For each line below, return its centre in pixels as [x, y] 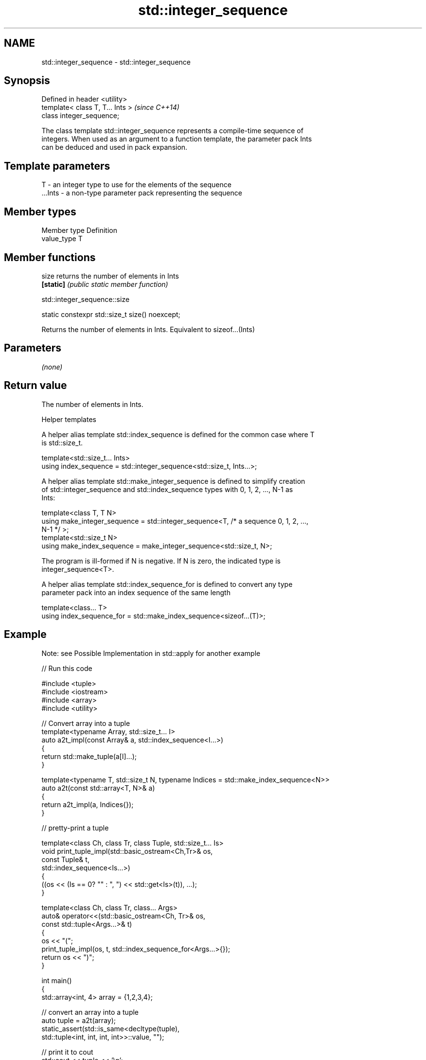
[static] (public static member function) [105, 284]
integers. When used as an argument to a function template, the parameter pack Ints [177, 139]
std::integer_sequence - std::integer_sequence [116, 62]
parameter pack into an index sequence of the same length [136, 592]
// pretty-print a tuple [75, 828]
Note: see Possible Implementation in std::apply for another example [151, 653]
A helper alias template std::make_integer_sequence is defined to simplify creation [173, 481]
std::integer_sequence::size [86, 299]
